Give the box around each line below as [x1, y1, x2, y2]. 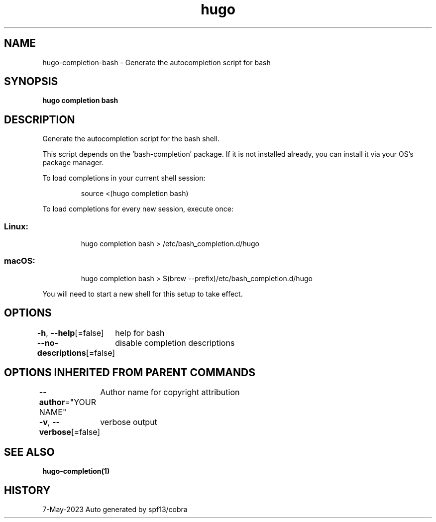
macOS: [4, 256, 35, 266]
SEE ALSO [4, 445, 55, 458]
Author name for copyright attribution [100, 387, 240, 398]
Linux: [4, 221, 29, 231]
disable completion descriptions [115, 337, 235, 348]
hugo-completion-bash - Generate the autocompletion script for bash [42, 58, 271, 67]
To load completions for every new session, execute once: [42, 205, 233, 213]
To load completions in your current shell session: [42, 174, 206, 183]
